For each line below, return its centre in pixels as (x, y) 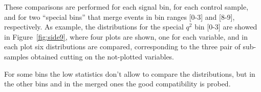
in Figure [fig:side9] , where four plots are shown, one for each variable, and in (126, 36)
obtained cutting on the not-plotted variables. (103, 56)
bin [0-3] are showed (226, 27)
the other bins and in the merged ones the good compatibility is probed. (117, 84)
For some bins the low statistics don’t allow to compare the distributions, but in (130, 73)
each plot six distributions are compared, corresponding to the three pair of (122, 47)
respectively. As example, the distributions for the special (94, 27)
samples (16, 56)
